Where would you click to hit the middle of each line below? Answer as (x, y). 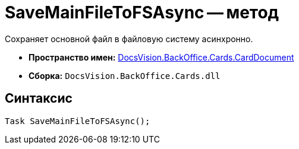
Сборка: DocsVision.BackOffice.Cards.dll (125, 75)
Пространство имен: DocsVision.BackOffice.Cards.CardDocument (161, 57)
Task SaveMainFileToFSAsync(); (78, 121)
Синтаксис (39, 99)
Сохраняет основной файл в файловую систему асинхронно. (129, 39)
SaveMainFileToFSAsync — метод (142, 12)
